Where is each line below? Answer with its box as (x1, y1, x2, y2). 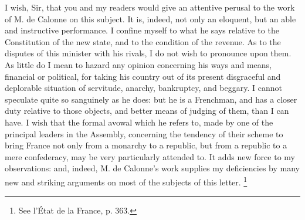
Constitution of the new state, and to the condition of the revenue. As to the (5, 35, 281, 48)
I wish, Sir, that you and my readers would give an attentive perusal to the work (5, 1, 295, 13)
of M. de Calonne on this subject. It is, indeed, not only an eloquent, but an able (5, 12, 296, 25)
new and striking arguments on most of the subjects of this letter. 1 (5, 174, 248, 188)
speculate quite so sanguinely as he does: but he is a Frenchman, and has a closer (5, 93, 297, 105)
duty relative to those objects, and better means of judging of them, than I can (5, 104, 289, 117)
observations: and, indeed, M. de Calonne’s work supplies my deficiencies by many (5, 162, 300, 174)
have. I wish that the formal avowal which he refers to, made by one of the (5, 116, 273, 128)
